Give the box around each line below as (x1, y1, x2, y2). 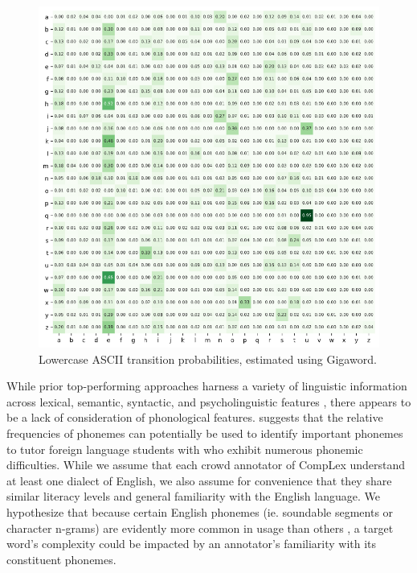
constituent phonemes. (6, 550, 117, 567)
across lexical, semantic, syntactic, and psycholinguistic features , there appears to (6, 393, 411, 410)
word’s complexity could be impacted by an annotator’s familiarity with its (6, 535, 377, 552)
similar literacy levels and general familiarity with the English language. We (6, 488, 380, 505)
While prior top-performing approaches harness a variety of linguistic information (6, 377, 407, 394)
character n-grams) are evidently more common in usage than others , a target (6, 519, 394, 536)
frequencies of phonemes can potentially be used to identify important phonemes (6, 424, 403, 441)
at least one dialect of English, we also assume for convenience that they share (6, 472, 392, 488)
